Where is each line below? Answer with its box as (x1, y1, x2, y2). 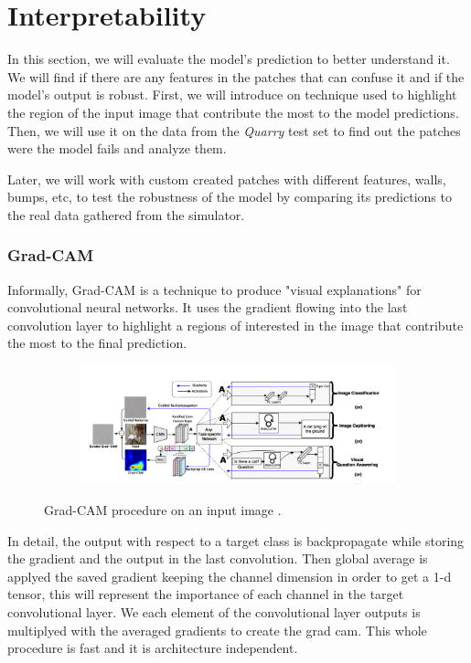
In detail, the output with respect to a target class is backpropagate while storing (7, 531, 465, 550)
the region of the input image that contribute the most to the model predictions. (7, 102, 459, 121)
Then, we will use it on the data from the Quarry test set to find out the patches (7, 121, 461, 140)
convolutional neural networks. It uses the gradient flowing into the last (7, 298, 408, 317)
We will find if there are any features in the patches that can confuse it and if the (7, 67, 465, 86)
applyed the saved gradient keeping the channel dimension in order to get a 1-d (7, 566, 452, 585)
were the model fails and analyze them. (7, 139, 227, 158)
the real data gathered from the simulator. (7, 205, 245, 224)
